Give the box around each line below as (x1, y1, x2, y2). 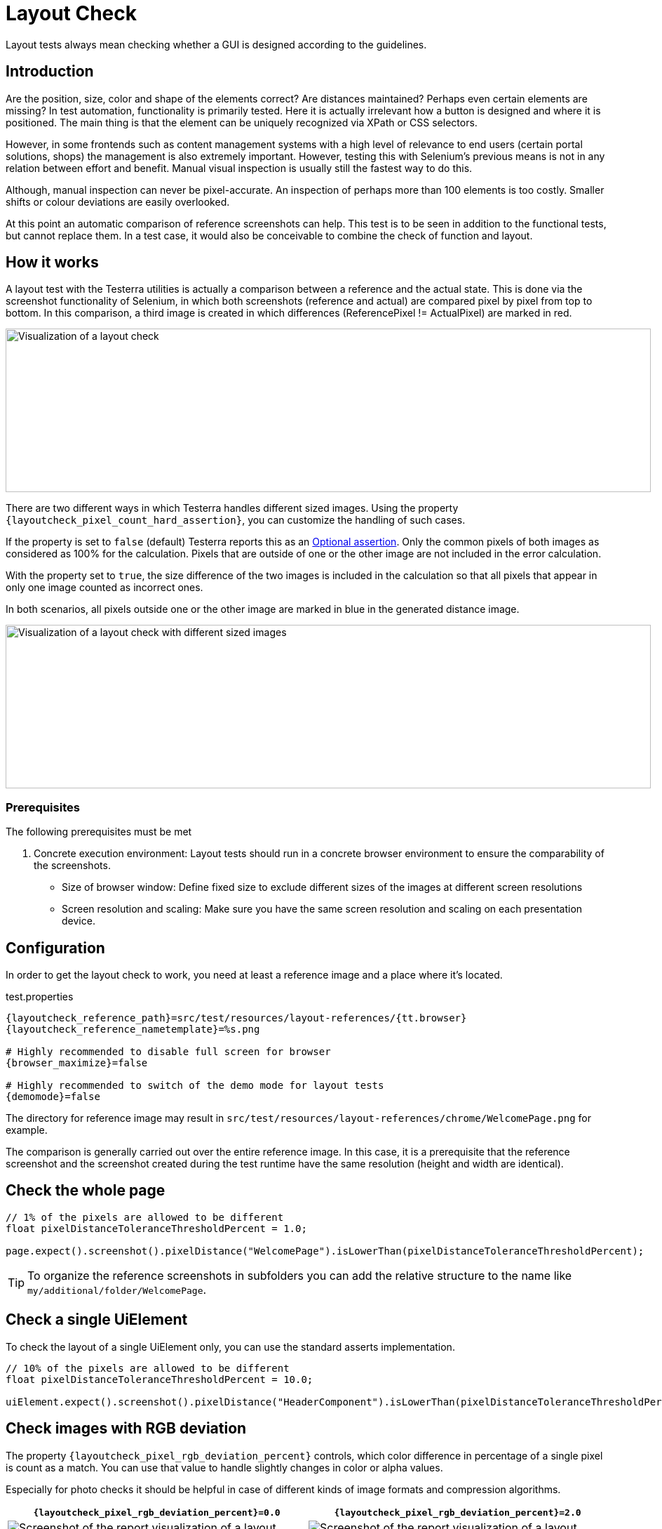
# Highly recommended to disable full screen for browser (6, 1046, 331, 1058)
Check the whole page (6, 1181, 165, 1200)
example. (6, 1124, 48, 1137)
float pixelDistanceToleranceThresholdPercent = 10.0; (6, 1373, 313, 1385)
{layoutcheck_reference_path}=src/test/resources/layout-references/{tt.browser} (6, 1012, 467, 1024)
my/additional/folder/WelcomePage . (27, 1282, 207, 1297)
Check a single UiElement (6, 1311, 188, 1329)
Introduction (6, 62, 94, 81)
